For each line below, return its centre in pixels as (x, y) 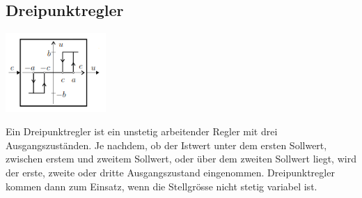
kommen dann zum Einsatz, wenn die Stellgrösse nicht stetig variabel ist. (162, 186)
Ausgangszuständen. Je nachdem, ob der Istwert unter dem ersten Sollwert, (166, 145)
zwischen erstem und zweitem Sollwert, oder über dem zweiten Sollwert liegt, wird (181, 159)
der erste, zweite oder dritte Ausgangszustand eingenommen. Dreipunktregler (170, 172)
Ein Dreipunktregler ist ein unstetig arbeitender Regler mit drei (142, 131)
